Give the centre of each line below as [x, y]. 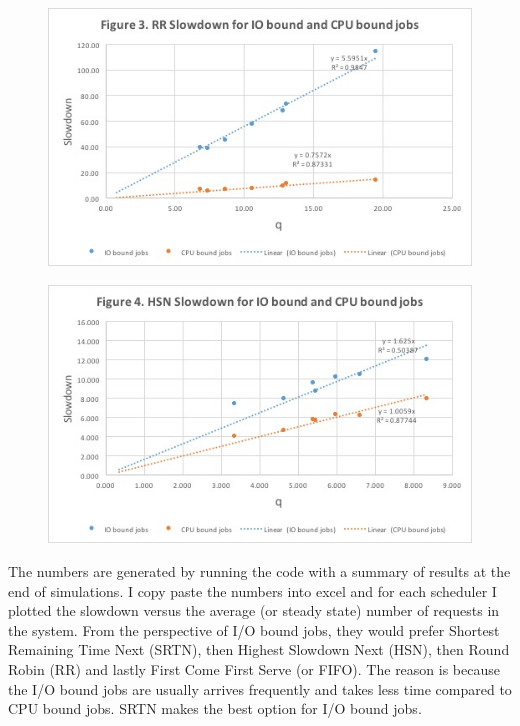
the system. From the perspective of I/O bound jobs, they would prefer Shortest [254, 629]
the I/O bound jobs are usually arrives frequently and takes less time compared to [260, 688]
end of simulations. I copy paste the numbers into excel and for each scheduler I [252, 590]
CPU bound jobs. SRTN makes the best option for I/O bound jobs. [215, 708]
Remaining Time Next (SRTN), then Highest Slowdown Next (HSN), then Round [259, 649]
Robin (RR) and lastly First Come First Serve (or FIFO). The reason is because [254, 668]
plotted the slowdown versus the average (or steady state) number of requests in [254, 610]
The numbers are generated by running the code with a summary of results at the [259, 571]
